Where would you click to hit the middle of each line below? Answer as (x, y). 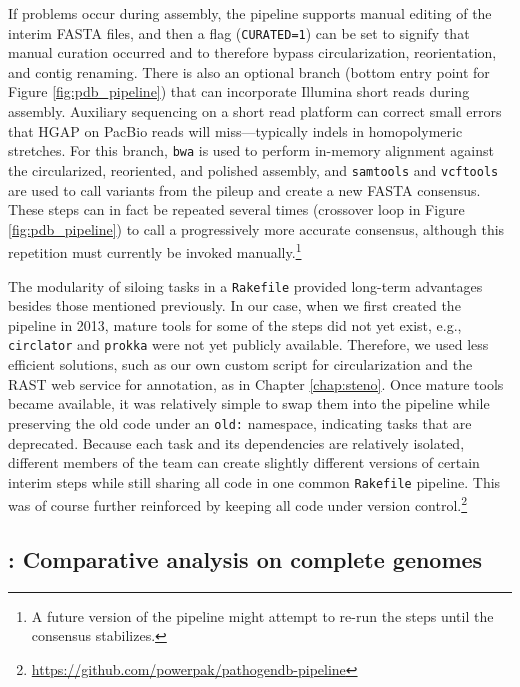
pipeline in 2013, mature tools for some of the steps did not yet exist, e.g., (235, 324)
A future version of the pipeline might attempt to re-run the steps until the (262, 615)
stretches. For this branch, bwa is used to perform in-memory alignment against (251, 150)
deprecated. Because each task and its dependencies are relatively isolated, (236, 442)
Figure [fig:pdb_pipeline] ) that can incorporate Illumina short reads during (239, 91)
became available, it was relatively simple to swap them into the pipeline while (249, 403)
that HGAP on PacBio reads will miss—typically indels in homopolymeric (235, 130)
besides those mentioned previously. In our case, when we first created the (234, 305)
